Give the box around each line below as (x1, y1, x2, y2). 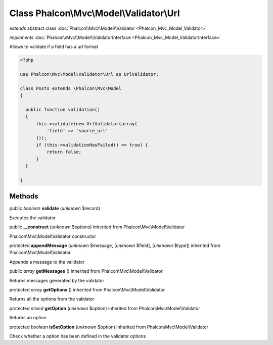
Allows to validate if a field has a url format (9, 43, 99, 50)
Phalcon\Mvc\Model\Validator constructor (9, 233, 96, 239)
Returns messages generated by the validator (9, 277, 105, 283)
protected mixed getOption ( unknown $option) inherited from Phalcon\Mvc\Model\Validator (9, 305, 201, 311)
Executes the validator (9, 215, 56, 221)
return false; (46, 149, 82, 155)
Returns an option (9, 315, 47, 321)
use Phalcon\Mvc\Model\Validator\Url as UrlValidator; (20, 71, 159, 77)
